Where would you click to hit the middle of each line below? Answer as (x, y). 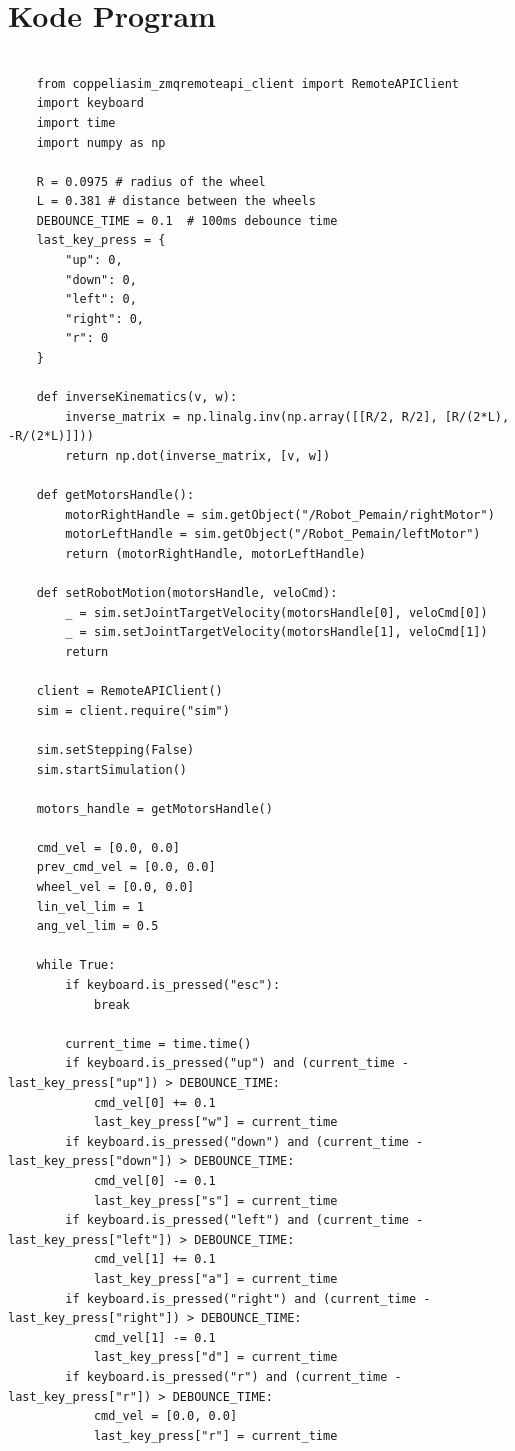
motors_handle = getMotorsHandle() (154, 808)
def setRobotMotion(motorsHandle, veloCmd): (187, 593)
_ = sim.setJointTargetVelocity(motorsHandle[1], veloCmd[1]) (276, 632)
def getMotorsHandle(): (115, 495)
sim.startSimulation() (111, 769)
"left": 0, (101, 299)
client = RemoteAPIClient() (129, 691)
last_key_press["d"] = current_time (215, 1357)
